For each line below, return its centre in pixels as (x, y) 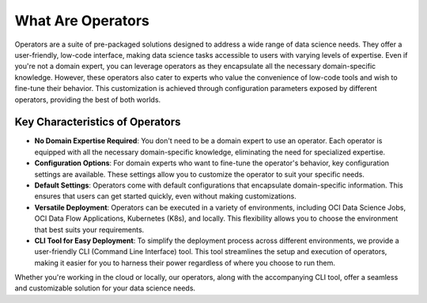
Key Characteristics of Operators (98, 122)
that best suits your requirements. (89, 229)
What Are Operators (82, 21)
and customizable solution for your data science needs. (105, 288)
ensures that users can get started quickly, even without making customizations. (165, 196)
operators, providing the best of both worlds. (88, 100)
